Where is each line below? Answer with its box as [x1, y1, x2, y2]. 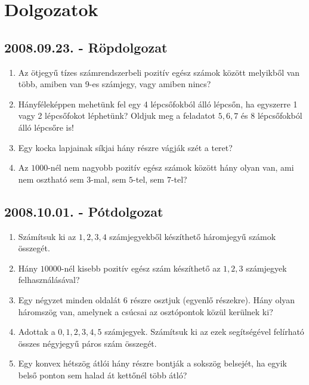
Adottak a [18, 325, 55, 338]
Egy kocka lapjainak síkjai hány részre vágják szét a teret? [18, 141, 233, 153]
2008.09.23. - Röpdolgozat [4, 38, 168, 56]
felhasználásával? [18, 273, 80, 286]
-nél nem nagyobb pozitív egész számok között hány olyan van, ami [48, 161, 294, 174]
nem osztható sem [18, 173, 84, 185]
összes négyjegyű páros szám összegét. [18, 337, 157, 349]
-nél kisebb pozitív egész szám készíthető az [61, 261, 221, 274]
